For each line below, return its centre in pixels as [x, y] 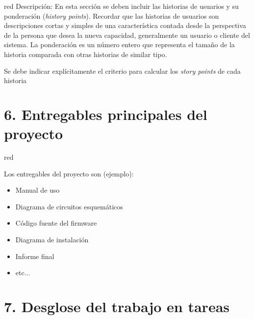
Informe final [35, 256]
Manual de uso [38, 190]
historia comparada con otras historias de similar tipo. [86, 54]
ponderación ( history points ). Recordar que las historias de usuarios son [112, 15]
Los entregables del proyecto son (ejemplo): [69, 173]
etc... [23, 273]
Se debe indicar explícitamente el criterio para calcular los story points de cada [122, 71]
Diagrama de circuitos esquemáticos [69, 206]
